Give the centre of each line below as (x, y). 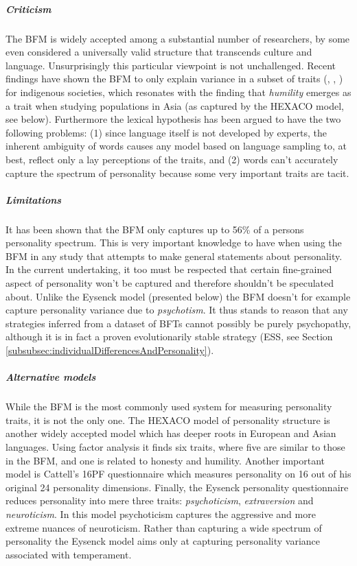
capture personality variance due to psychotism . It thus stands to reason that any (177, 310)
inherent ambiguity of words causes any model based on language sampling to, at (176, 146)
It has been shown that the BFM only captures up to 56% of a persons (155, 229)
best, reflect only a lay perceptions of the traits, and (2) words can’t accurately (172, 159)
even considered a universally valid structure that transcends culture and (159, 52)
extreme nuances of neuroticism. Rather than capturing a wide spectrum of (164, 527)
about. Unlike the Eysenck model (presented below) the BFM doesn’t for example (178, 296)
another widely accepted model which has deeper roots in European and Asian (171, 433)
